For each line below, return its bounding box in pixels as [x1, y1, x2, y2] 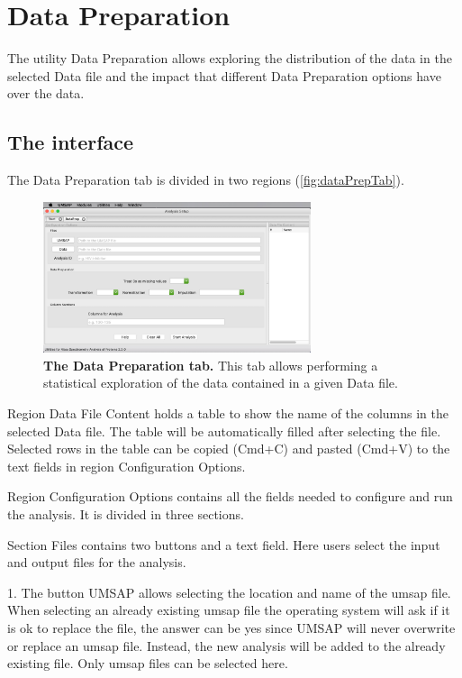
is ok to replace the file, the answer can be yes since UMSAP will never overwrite [7, 618, 456, 637]
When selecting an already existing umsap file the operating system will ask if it [7, 600, 450, 619]
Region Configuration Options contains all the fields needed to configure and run [7, 487, 453, 506]
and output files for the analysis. [7, 553, 186, 572]
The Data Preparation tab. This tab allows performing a [43, 355, 378, 374]
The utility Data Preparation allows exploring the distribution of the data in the [7, 49, 452, 68]
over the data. [7, 84, 85, 103]
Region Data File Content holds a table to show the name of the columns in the [7, 404, 448, 422]
